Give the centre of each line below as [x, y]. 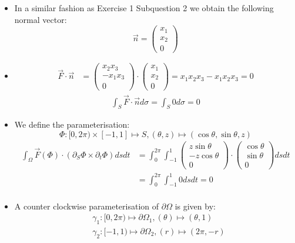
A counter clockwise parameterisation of [87, 206]
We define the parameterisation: [72, 124]
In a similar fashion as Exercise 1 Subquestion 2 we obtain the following [144, 8]
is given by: [195, 206]
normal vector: [41, 19]
